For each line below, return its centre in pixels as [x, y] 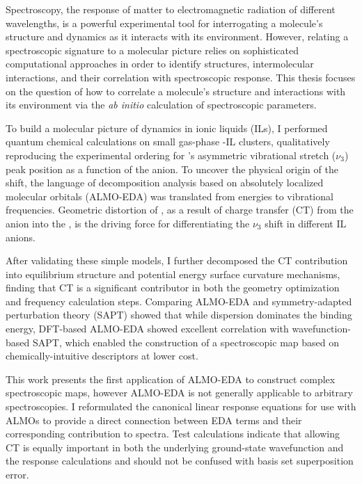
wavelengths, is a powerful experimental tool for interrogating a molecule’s [164, 23]
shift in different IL [306, 223]
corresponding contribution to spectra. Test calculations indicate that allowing [173, 434]
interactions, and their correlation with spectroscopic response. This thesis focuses [181, 77]
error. [17, 474]
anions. [21, 237]
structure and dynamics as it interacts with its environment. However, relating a [177, 37]
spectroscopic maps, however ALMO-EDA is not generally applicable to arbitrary [179, 393]
